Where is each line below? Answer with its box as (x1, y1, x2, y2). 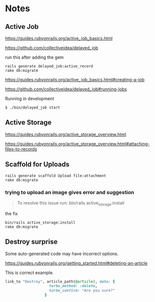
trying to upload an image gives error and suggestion (5, 189, 134, 196)
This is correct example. (5, 270, 54, 276)
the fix (5, 210, 18, 216)
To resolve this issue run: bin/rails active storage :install (17, 200, 125, 207)
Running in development (5, 96, 54, 101)
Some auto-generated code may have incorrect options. (5, 251, 119, 256)
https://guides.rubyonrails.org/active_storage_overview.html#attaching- (5, 140, 150, 147)
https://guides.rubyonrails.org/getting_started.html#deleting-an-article (5, 260, 148, 266)
